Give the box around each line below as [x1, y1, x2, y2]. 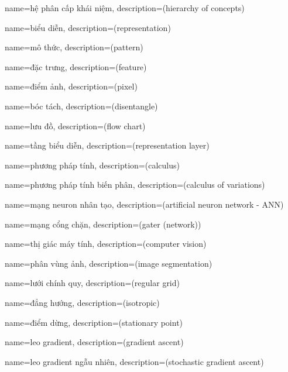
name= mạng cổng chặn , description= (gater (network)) [5, 218, 201, 230]
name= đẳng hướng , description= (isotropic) [5, 296, 160, 308]
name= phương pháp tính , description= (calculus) [5, 159, 180, 171]
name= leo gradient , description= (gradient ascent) [5, 336, 184, 348]
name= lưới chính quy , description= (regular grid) [5, 277, 180, 289]
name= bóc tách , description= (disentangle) [5, 99, 158, 112]
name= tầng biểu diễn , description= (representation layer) [5, 139, 210, 151]
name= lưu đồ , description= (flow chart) [5, 119, 146, 132]
